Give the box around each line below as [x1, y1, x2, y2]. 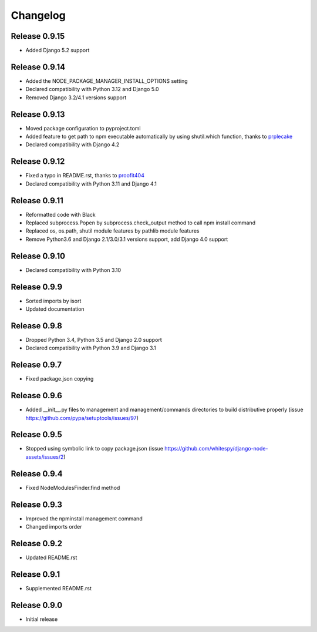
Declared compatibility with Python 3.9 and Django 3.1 [25, 344, 156, 352]
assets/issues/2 [25, 453, 64, 460]
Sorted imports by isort [25, 297, 82, 304]
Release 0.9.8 [11, 321, 63, 331]
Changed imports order [25, 523, 82, 530]
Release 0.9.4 [11, 469, 63, 479]
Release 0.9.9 [11, 282, 63, 292]
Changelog [11, 9, 66, 22]
